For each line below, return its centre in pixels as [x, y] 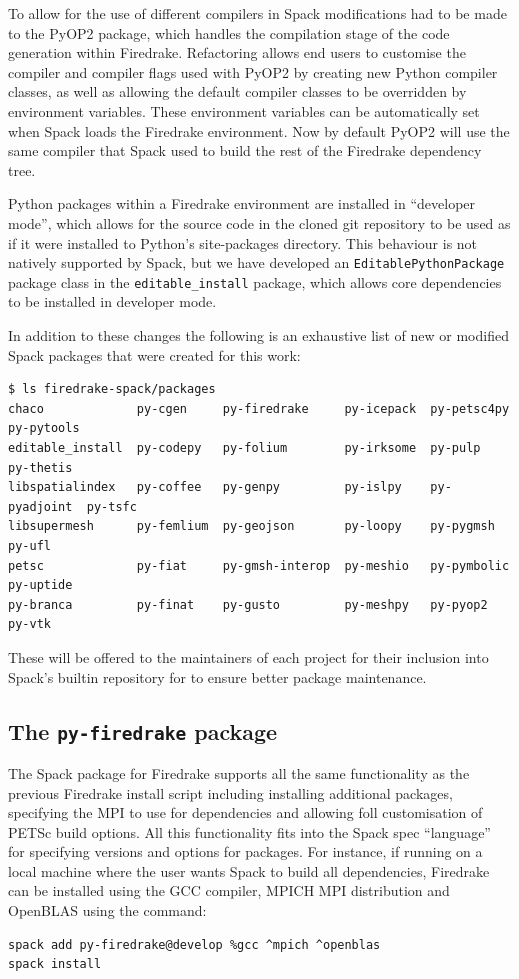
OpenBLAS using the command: [107, 910]
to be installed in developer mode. [112, 301]
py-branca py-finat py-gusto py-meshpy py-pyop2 [248, 604]
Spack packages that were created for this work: [154, 354]
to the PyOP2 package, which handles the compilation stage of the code [229, 32]
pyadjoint [40, 506]
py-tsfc [111, 506]
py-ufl [29, 545]
